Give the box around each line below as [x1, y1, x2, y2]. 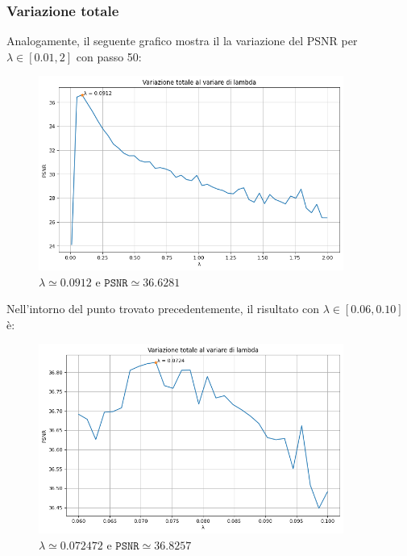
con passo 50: [76, 48, 142, 65]
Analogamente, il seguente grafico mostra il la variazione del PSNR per [6, 32, 358, 49]
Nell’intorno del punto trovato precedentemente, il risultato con [6, 300, 319, 317]
